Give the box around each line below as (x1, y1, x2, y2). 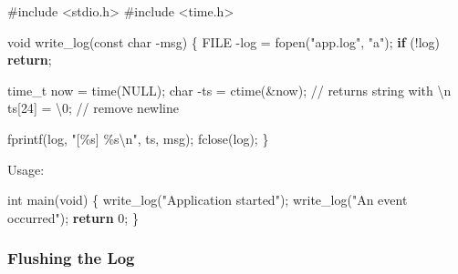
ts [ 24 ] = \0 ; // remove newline (7, 98, 180, 117)
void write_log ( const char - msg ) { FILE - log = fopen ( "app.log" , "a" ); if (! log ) (7, 32, 440, 51)
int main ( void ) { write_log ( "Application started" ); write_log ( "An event (7, 190, 408, 209)
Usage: (7, 159, 45, 178)
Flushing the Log (7, 247, 135, 269)
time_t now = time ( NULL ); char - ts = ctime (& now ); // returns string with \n (7, 80, 452, 99)
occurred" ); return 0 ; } (7, 208, 139, 227)
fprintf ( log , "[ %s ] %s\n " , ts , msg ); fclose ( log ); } (7, 128, 269, 147)
